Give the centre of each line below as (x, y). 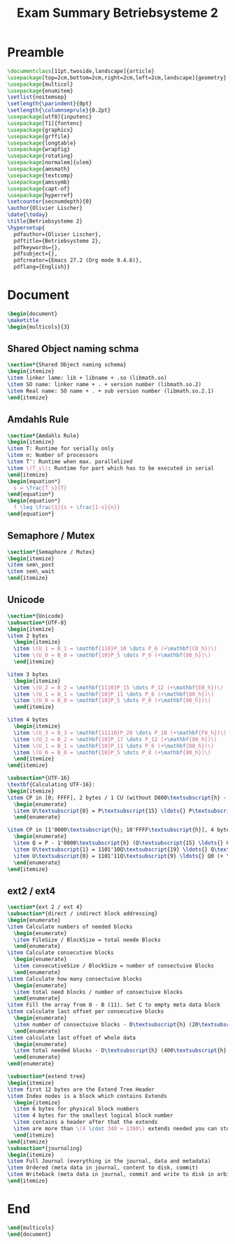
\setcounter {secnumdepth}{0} (50, 201)
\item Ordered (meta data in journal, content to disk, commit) (103, 1168)
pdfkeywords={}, (37, 247)
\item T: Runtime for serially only (60, 449)
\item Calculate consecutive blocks (60, 953)
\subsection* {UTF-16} (39, 778)
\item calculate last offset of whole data (72, 1038)
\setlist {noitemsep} (37, 97)
